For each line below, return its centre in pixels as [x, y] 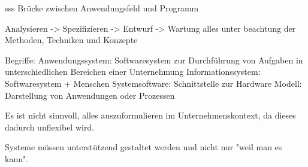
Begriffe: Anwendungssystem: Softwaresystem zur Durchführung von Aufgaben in [154, 60]
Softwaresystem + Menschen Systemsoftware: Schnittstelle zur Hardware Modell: [153, 83]
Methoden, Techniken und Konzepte [71, 40]
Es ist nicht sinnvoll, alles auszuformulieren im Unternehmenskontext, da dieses [150, 115]
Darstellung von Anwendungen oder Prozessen [90, 95]
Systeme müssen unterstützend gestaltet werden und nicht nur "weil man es [144, 147]
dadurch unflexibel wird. [50, 127]
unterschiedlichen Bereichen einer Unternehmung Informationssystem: [133, 72]
